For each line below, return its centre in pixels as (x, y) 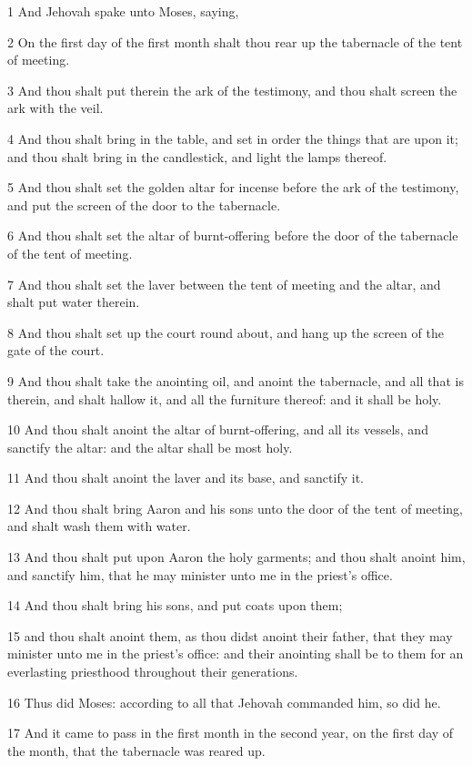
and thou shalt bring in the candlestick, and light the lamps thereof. (197, 156)
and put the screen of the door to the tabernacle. (144, 204)
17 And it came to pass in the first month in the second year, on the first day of (231, 733)
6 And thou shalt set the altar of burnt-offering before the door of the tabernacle (233, 235)
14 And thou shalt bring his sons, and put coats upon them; (175, 605)
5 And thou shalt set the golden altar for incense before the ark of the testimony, (233, 187)
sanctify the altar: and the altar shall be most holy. (150, 447)
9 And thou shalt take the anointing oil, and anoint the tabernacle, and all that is (236, 380)
